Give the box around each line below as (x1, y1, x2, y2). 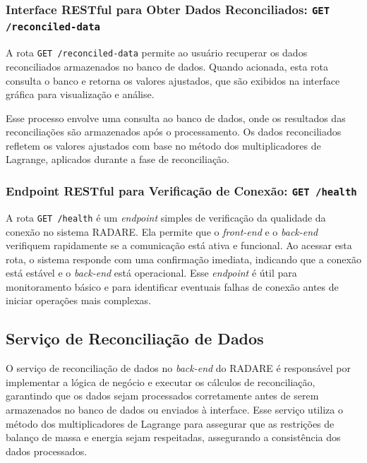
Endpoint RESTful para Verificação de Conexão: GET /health (6, 182, 357, 199)
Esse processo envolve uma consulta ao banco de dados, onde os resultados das (6, 110, 346, 125)
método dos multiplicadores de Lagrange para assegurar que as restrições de (6, 416, 335, 431)
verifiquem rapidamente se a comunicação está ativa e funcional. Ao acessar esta (6, 238, 352, 253)
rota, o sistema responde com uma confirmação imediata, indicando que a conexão (6, 251, 361, 266)
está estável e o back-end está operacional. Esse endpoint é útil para (6, 265, 297, 280)
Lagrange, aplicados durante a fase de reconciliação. (6, 152, 230, 167)
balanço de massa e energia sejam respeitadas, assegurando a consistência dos (6, 430, 341, 445)
